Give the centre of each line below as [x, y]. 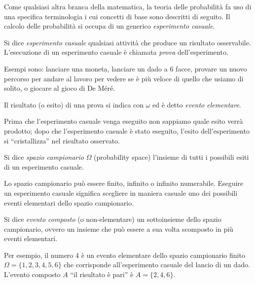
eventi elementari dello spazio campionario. [69, 202]
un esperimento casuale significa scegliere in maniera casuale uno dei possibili [121, 193]
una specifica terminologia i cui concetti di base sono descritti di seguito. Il [117, 16]
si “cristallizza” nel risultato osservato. [62, 140]
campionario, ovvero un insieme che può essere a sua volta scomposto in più [119, 229]
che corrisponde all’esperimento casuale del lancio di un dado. [157, 265]
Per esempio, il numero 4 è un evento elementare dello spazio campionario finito [125, 255]
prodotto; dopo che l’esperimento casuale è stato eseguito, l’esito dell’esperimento [127, 130]
